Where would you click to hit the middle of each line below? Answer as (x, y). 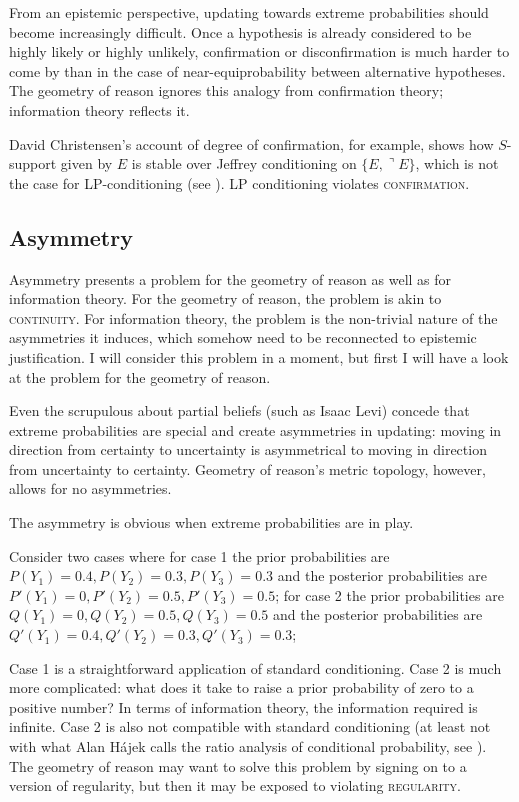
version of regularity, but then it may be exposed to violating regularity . (235, 785)
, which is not (457, 163)
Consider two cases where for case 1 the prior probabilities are (199, 555)
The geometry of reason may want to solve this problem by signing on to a (238, 765)
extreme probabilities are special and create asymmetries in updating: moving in (255, 429)
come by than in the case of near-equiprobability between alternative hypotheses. (257, 70)
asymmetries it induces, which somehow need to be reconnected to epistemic (243, 337)
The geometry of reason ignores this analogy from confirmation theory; (226, 90)
